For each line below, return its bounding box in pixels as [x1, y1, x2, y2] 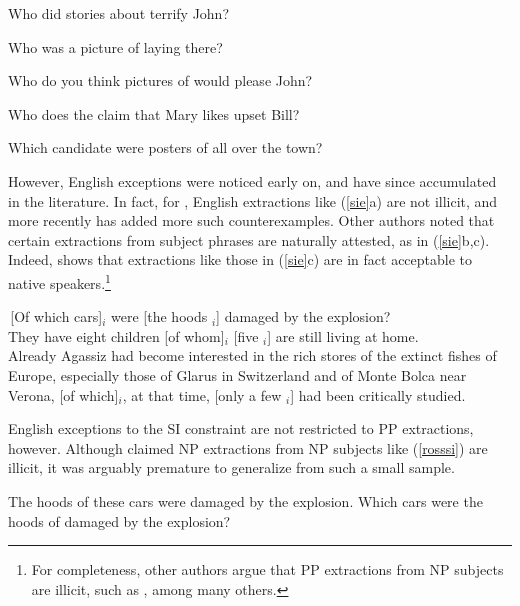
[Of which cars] [10, 306, 103, 327]
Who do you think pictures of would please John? [8, 70, 313, 91]
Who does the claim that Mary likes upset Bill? [8, 103, 300, 124]
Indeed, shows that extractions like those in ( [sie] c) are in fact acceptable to [8, 249, 473, 270]
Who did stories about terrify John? [8, 3, 230, 23]
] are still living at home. [267, 325, 419, 346]
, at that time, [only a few [122, 384, 282, 405]
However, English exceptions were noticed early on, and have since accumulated [8, 170, 497, 191]
